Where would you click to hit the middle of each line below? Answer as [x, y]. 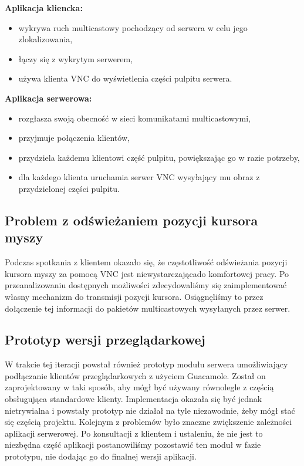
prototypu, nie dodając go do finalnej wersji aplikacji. [101, 456]
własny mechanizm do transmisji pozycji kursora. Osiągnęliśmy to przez [134, 296]
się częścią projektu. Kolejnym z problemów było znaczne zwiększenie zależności [148, 422]
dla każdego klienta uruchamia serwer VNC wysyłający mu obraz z [139, 177]
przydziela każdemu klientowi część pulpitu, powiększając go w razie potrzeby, [159, 157]
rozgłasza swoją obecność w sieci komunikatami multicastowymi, [134, 118]
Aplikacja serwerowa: [48, 98]
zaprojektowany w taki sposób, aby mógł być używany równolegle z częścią [139, 387]
